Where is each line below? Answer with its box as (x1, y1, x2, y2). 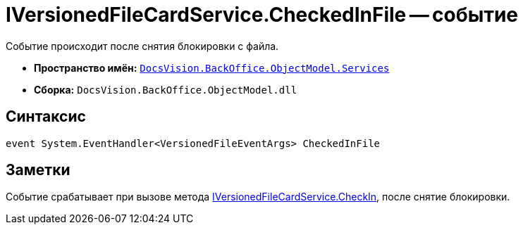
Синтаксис (6, 108, 86, 126)
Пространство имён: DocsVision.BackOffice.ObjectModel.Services (34, 61, 390, 74)
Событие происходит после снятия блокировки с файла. (6, 39, 279, 52)
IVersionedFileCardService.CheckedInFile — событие (6, 3, 519, 27)
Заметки (6, 161, 70, 179)
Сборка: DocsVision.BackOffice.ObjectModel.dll (34, 83, 297, 96)
